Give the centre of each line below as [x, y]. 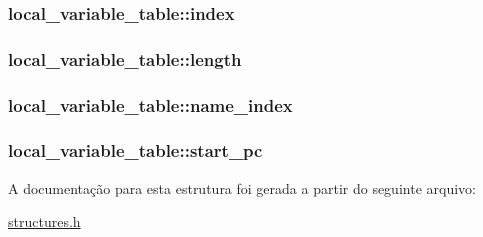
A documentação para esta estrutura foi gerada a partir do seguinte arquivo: [242, 187]
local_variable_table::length [125, 58]
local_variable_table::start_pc [135, 150]
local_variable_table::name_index [150, 104]
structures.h [44, 221]
